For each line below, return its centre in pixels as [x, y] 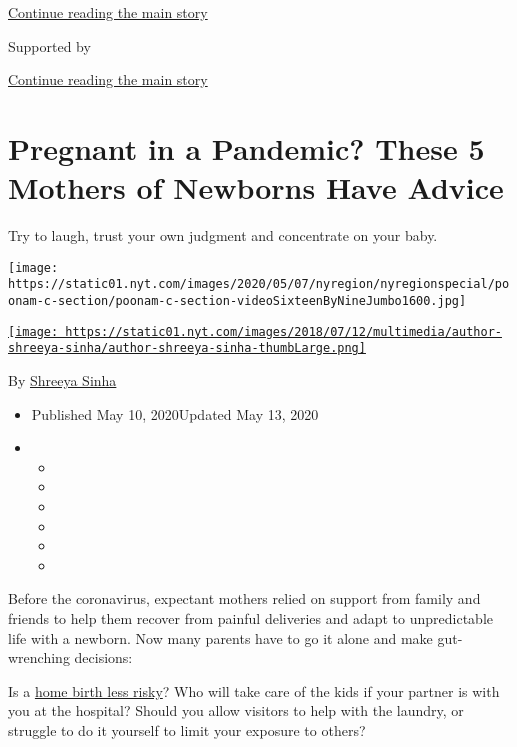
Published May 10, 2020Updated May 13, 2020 [175, 413]
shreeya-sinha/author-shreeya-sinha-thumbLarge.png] [187, 348]
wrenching [39, 657]
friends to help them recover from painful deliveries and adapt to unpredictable [250, 617]
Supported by [49, 45]
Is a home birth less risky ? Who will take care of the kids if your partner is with [254, 690]
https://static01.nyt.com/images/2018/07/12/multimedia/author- [283, 331]
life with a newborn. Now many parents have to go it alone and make [220, 637]
